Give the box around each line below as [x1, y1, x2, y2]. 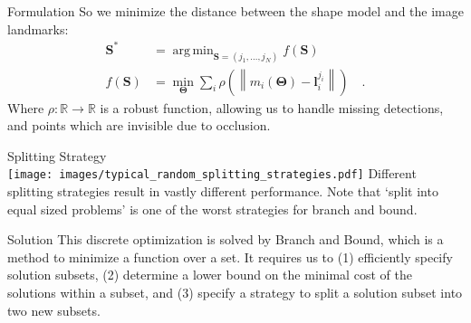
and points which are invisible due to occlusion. [7, 116, 271, 135]
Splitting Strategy [7, 146, 107, 165]
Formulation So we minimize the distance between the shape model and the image [7, 2, 464, 20]
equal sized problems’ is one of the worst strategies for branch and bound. [7, 199, 418, 218]
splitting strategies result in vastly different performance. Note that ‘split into [7, 182, 438, 201]
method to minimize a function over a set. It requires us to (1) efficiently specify [7, 247, 453, 266]
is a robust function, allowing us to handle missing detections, [100, 98, 444, 117]
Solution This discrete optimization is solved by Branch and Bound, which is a [7, 230, 444, 249]
